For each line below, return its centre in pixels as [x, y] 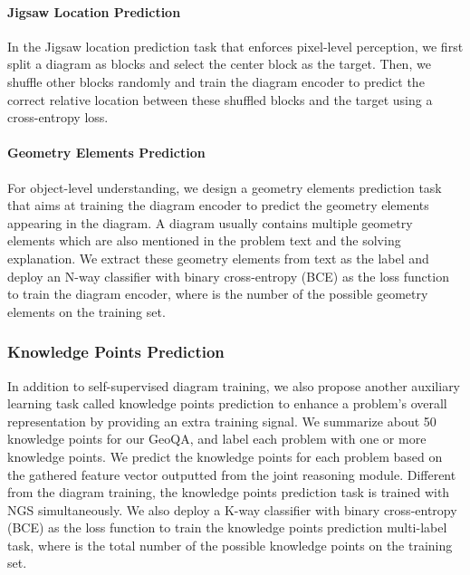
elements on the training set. [86, 311]
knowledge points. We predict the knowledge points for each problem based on [225, 456]
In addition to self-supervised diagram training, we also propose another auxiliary [234, 385]
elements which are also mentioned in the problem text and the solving [204, 240]
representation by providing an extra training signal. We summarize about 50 [222, 421]
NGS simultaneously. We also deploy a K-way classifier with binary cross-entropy [232, 509]
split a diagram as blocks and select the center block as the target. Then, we [219, 64]
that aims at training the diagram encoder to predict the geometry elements [218, 205]
